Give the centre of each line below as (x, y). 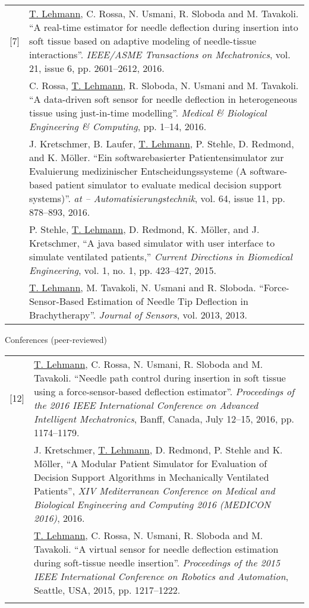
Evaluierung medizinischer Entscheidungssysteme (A (138, 171)
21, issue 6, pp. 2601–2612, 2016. (97, 68)
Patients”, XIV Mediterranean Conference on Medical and (154, 490)
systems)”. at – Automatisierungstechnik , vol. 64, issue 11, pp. (157, 198)
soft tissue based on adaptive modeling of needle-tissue (143, 41)
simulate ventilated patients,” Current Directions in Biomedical (160, 256)
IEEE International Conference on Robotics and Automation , (161, 576)
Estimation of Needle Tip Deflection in (168, 301)
